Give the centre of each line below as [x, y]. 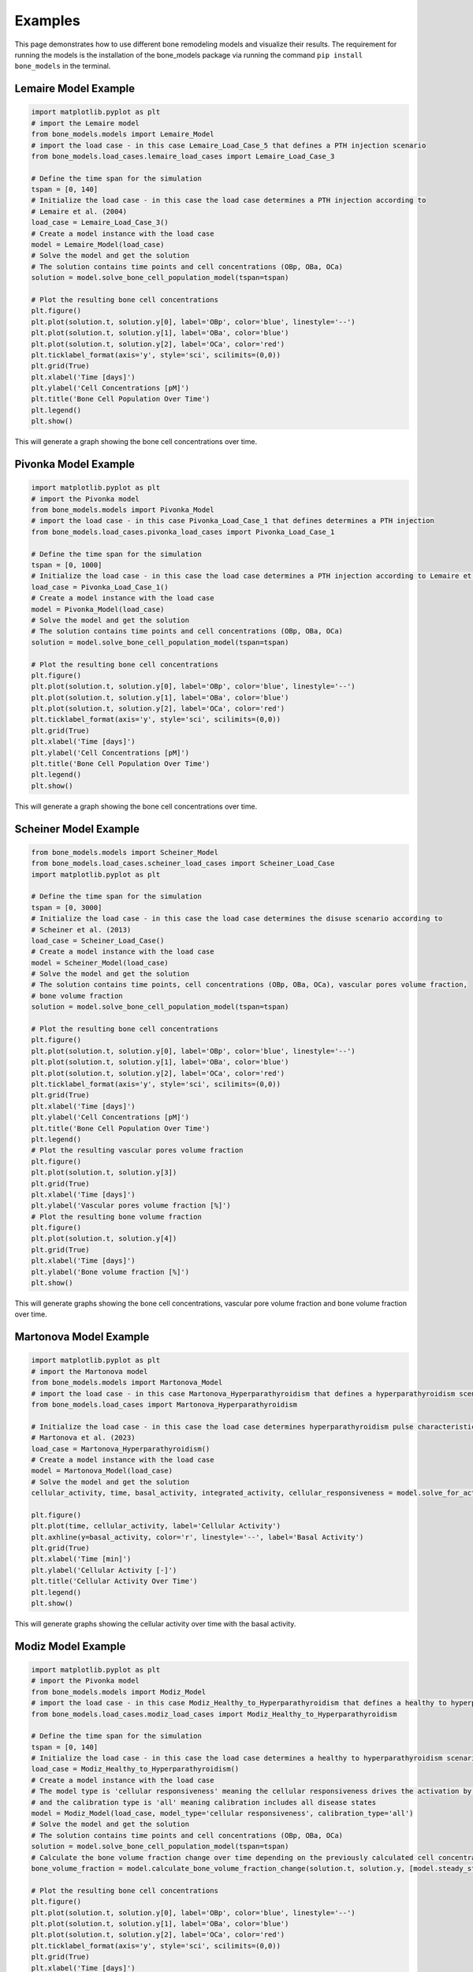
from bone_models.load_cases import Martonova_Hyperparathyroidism [164, 1404]
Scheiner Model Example [77, 829]
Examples [47, 21]
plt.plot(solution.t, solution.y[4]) [104, 1239]
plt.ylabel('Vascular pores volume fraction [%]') [131, 1206]
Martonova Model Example [82, 1337]
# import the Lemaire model [85, 123]
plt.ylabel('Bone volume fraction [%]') [110, 1272]
